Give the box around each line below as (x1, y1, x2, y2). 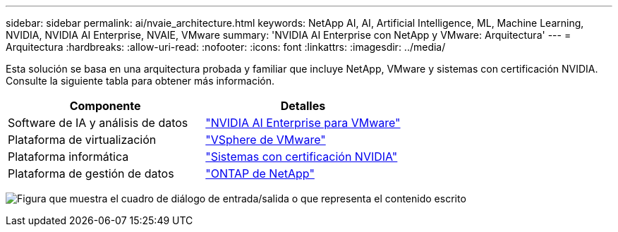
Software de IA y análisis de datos (8, 116, 188, 130)
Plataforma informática (8, 149, 129, 164)
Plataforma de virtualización (8, 133, 157, 147)
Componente (69, 99, 141, 113)
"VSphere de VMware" (205, 133, 326, 147)
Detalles (280, 99, 326, 113)
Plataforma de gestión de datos (8, 166, 174, 181)
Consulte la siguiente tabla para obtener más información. (6, 75, 275, 87)
